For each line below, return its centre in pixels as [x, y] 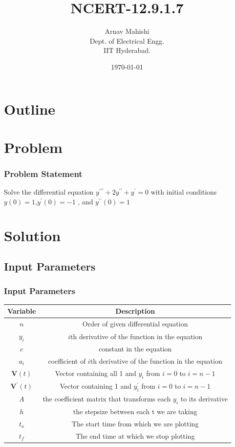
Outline [30, 109]
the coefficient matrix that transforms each [107, 398]
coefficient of [67, 360]
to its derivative [204, 398]
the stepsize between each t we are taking [135, 411]
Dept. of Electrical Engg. [127, 40]
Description [135, 311]
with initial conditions [184, 192]
